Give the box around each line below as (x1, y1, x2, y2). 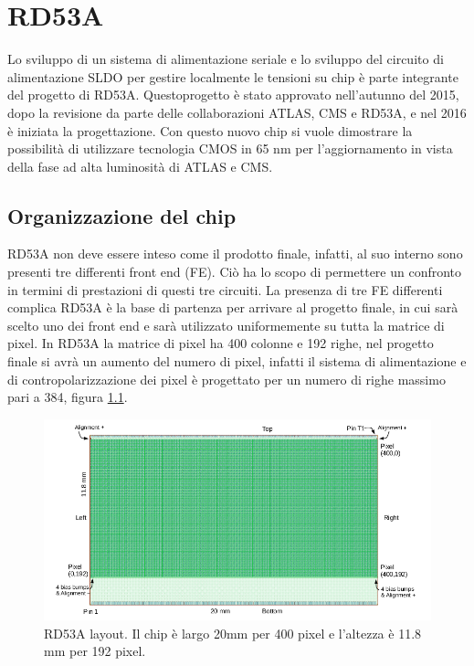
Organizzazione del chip (7, 201, 237, 229)
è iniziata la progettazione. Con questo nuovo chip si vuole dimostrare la (7, 121, 413, 140)
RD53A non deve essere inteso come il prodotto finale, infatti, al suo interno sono (7, 244, 463, 263)
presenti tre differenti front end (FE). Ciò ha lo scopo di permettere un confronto (7, 262, 462, 281)
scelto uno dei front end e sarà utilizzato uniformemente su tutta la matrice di (7, 315, 445, 334)
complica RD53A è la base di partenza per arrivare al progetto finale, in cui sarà (7, 298, 458, 317)
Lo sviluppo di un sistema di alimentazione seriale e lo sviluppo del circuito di (7, 49, 444, 69)
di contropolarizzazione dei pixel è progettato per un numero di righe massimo (7, 369, 446, 388)
